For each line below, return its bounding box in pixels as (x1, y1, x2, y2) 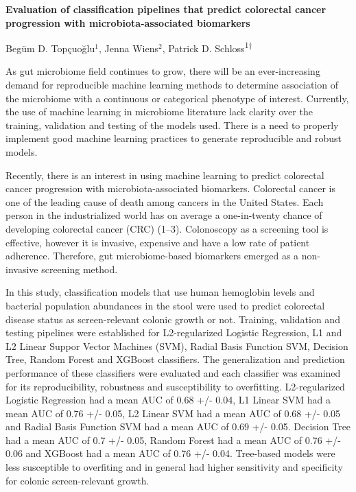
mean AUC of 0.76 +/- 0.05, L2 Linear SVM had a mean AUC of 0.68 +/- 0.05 (5, 406, 341, 420)
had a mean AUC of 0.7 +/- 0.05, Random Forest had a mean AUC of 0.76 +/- (5, 432, 341, 447)
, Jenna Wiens (98, 40, 158, 55)
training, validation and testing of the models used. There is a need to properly (5, 117, 339, 132)
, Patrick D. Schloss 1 (162, 39, 249, 55)
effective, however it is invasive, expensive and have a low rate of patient (5, 235, 310, 249)
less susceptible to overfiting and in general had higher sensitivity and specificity (5, 460, 343, 474)
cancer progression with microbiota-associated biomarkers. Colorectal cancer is (5, 181, 336, 196)
